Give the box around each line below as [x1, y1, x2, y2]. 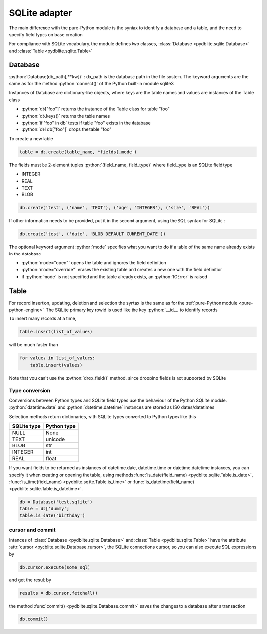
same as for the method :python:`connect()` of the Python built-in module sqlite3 [9, 81, 174, 87]
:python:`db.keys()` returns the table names [21, 113, 110, 119]
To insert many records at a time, [9, 316, 77, 322]
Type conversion [9, 387, 50, 394]
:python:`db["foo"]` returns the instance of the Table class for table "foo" [21, 106, 170, 112]
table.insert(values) [30, 362, 83, 368]
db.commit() [19, 616, 49, 622]
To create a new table [9, 135, 54, 141]
